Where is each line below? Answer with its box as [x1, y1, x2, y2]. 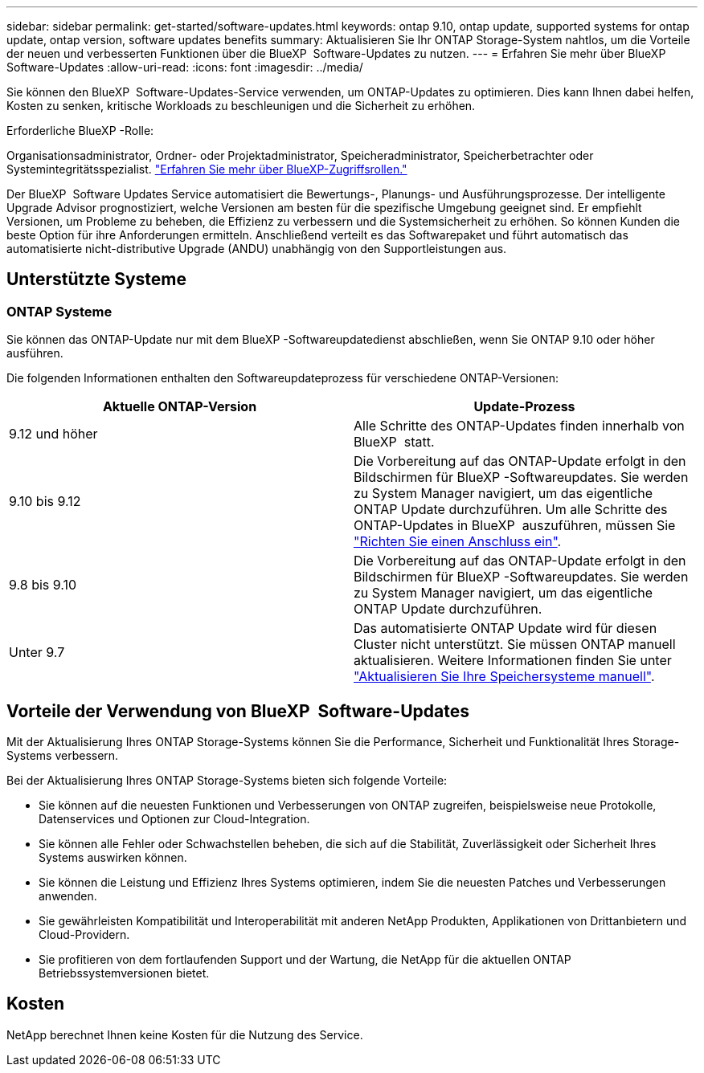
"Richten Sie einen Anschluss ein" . [354, 533, 562, 550]
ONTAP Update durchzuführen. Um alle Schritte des [354, 501, 668, 518]
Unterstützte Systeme [6, 269, 187, 290]
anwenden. [39, 889, 97, 904]
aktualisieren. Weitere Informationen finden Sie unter [354, 652, 672, 669]
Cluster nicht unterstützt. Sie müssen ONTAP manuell [354, 636, 676, 653]
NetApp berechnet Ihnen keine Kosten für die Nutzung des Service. [6, 1027, 363, 1042]
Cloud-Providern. [39, 928, 130, 942]
